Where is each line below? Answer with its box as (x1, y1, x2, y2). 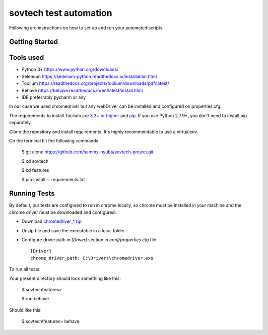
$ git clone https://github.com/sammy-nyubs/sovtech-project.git (21, 149, 154, 155)
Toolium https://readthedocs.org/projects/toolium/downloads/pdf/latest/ (21, 80, 170, 86)
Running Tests (9, 189, 55, 198)
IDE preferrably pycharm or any (21, 94, 86, 100)
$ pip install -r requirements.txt (21, 176, 85, 182)
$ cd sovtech (21, 158, 49, 164)
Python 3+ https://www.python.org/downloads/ (21, 67, 119, 72)
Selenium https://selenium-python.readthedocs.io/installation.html (21, 73, 157, 79)
